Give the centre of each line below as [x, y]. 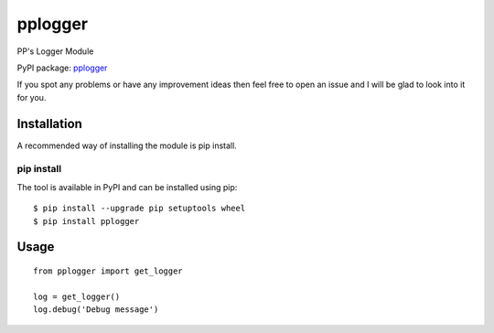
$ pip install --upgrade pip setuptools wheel [140, 209]
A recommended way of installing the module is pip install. [127, 145]
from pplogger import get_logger [108, 271]
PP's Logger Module [55, 51]
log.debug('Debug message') [96, 310]
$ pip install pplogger [86, 221]
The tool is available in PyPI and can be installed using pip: [127, 187]
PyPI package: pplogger [62, 68]
